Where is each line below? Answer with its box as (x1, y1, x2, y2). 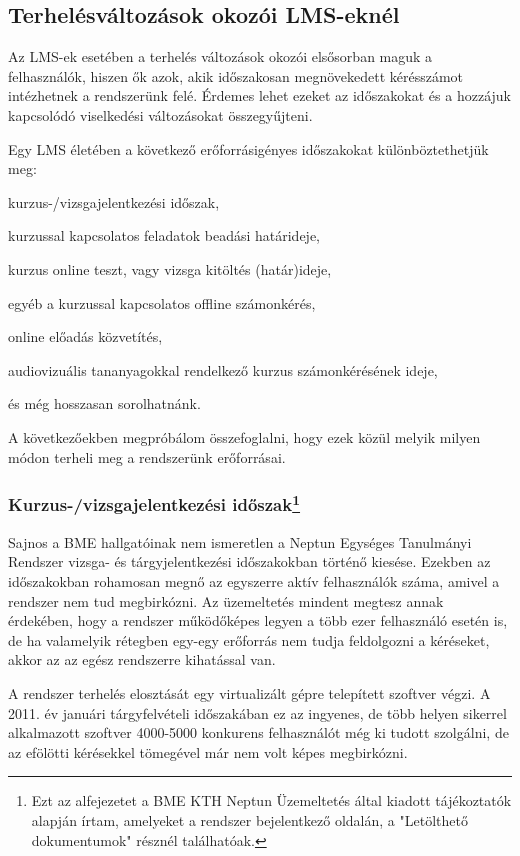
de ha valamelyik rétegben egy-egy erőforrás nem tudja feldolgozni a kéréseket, (8, 629, 490, 650)
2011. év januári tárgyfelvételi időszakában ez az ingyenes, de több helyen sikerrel (8, 702, 507, 723)
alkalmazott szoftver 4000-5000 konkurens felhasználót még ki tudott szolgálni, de (8, 722, 509, 743)
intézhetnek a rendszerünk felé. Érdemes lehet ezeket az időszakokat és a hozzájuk (8, 85, 511, 106)
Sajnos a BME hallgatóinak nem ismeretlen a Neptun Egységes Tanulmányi (8, 531, 472, 552)
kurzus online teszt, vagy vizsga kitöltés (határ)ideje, (8, 258, 332, 279)
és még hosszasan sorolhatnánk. (8, 393, 201, 414)
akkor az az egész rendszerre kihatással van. (8, 649, 276, 670)
